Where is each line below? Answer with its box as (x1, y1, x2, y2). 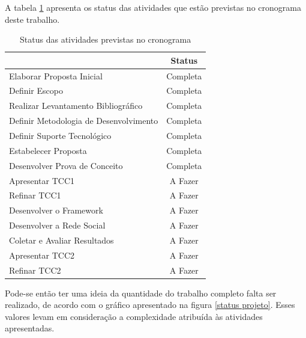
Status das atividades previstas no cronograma (20, 33, 191, 46)
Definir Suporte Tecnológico (9, 129, 112, 141)
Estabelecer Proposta (9, 144, 87, 156)
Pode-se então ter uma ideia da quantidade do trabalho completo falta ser (5, 286, 277, 299)
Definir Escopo (9, 84, 63, 97)
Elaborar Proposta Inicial (9, 69, 103, 82)
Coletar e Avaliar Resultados (9, 233, 114, 246)
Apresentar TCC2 (9, 248, 75, 261)
